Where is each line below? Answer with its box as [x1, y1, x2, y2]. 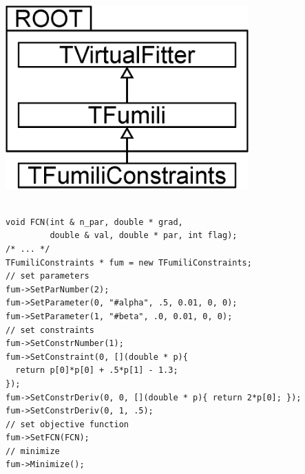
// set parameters [6, 271, 90, 281]
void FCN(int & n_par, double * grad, [6, 217, 183, 227]
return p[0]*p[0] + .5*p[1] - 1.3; [15, 365, 178, 376]
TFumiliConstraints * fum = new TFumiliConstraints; [6, 257, 252, 268]
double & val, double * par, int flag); [50, 230, 238, 241]
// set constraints [6, 325, 94, 335]
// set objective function [6, 419, 129, 429]
